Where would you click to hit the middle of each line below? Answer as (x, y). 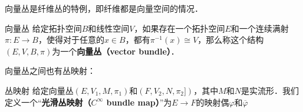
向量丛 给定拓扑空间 (43, 28)
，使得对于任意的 (71, 40)
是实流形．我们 (270, 90)
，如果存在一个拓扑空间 (180, 28)
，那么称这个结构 (231, 40)
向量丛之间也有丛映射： (50, 71)
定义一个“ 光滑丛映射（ (48, 102)
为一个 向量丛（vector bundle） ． (116, 51)
